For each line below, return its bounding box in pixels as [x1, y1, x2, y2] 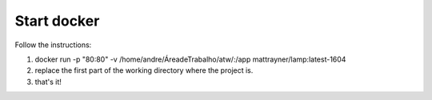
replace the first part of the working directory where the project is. [34, 66, 254, 75]
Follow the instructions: [14, 40, 92, 50]
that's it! [34, 77, 62, 86]
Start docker [14, 12, 100, 30]
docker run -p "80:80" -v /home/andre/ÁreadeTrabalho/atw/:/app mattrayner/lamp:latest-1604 [34, 54, 346, 64]
